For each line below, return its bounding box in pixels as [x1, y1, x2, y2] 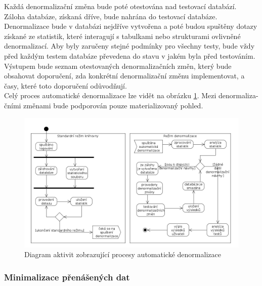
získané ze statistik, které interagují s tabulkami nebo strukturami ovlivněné [4, 30, 241, 41]
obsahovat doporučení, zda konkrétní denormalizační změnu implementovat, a [4, 70, 245, 81]
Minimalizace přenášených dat [4, 270, 130, 283]
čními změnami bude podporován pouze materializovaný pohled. [4, 100, 203, 110]
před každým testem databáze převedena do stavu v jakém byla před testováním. [4, 50, 255, 61]
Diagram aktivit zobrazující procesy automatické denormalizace [24, 249, 221, 260]
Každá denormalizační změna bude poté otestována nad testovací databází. [4, 1, 237, 11]
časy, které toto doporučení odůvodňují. [4, 80, 127, 91]
